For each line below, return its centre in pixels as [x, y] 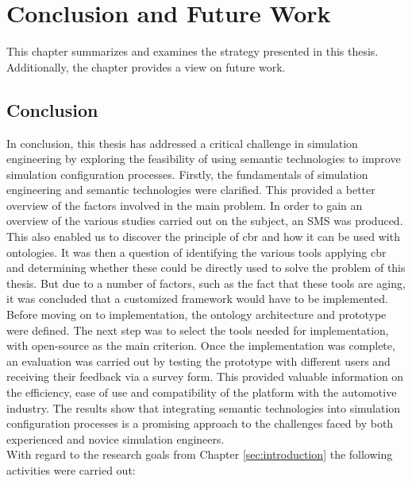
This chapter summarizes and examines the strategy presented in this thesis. [193, 51]
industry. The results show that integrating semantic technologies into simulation [204, 407]
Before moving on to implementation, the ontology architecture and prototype [196, 314]
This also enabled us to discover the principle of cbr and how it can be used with [203, 237]
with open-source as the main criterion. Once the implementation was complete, [201, 345]
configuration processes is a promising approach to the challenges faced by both [200, 423]
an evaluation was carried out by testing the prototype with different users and [198, 361]
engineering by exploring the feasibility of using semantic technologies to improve [204, 159]
